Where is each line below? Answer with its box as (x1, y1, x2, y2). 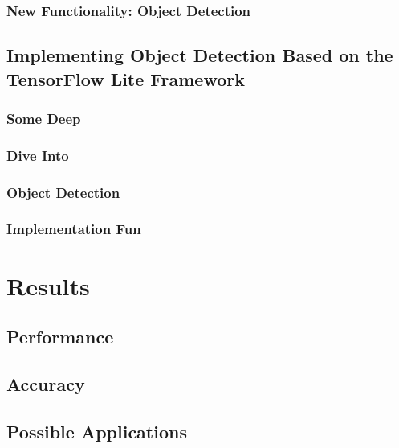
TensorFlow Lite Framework (6, 66, 245, 91)
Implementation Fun (6, 219, 141, 239)
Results (6, 269, 90, 302)
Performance (6, 324, 114, 349)
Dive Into (6, 145, 69, 165)
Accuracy (6, 371, 85, 396)
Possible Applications (6, 418, 187, 443)
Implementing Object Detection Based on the (6, 43, 393, 68)
